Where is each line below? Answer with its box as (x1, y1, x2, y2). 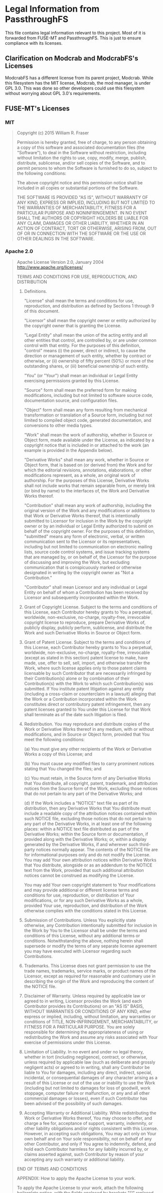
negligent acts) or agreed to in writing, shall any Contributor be (24, 1064, 150, 1070)
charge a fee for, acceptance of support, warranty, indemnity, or (24, 1120, 153, 1126)
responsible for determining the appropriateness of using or (24, 1029, 144, 1035)
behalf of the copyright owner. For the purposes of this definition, (24, 528, 155, 534)
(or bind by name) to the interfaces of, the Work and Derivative (24, 488, 149, 493)
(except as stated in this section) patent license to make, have (24, 654, 148, 660)
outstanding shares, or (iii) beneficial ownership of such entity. (24, 363, 149, 369)
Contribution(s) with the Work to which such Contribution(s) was (24, 680, 154, 687)
